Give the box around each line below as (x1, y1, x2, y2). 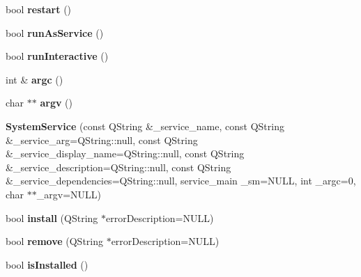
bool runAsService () (6, 25, 104, 40)
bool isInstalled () (6, 257, 89, 271)
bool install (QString (6, 210, 98, 225)
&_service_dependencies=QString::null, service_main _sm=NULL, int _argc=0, (6, 173, 356, 188)
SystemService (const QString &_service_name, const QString (6, 118, 284, 133)
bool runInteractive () (6, 49, 109, 63)
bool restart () (6, 2, 72, 16)
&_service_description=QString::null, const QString (6, 159, 231, 174)
